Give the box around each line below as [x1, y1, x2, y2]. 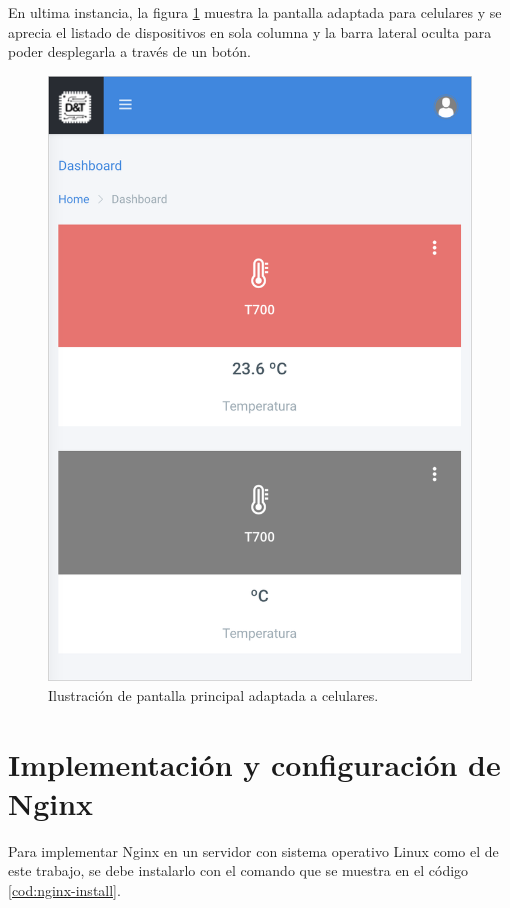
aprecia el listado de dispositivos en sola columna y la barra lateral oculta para [8, 21, 492, 42]
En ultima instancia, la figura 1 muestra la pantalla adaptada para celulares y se [8, 2, 502, 22]
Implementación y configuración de [8, 743, 501, 784]
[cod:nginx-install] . [8, 880, 121, 900]
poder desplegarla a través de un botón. [8, 41, 251, 62]
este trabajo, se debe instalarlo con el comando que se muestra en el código [8, 860, 469, 881]
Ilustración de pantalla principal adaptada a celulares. [48, 684, 379, 705]
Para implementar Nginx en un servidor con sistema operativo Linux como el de [8, 840, 499, 861]
